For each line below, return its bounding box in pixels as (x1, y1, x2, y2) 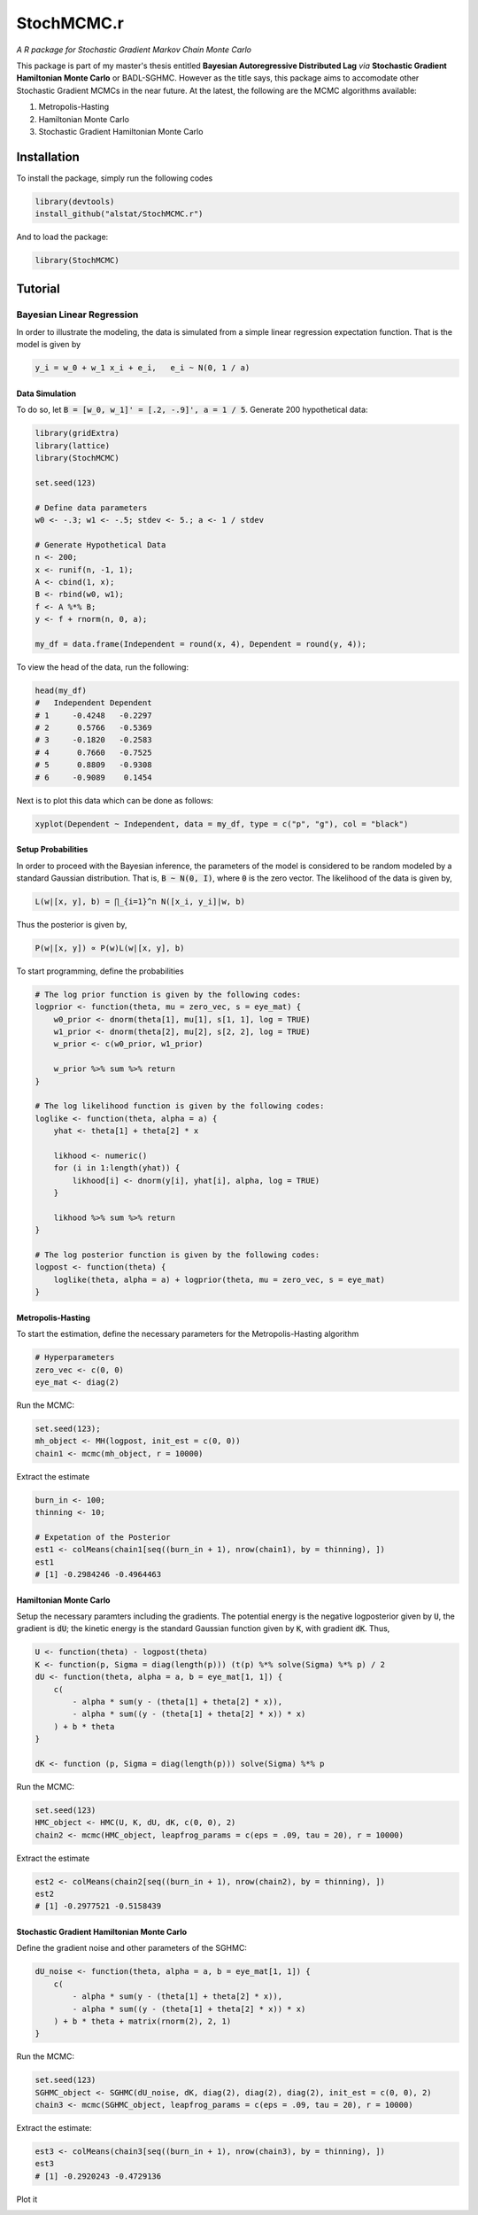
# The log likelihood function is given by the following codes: (35, 1101, 325, 1111)
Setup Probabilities (16, 844, 89, 855)
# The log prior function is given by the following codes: (35, 989, 302, 999)
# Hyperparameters (35, 1352, 115, 1363)
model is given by (16, 339, 81, 350)
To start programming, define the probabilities (16, 966, 185, 976)
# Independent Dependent (35, 698, 152, 708)
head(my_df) (35, 685, 88, 696)
